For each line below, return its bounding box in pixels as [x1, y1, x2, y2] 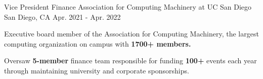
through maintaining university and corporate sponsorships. [4, 65, 189, 75]
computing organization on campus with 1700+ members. [4, 38, 191, 49]
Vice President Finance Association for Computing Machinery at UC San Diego [4, 2, 252, 12]
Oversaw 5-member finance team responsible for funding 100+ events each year [4, 55, 257, 66]
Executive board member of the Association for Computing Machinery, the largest [4, 28, 259, 39]
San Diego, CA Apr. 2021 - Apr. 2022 [4, 11, 121, 22]
